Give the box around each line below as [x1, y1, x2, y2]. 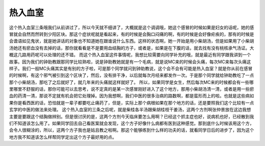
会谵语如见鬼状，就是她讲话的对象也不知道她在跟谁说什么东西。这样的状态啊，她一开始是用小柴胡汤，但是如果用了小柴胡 [9, 38, 254, 44]
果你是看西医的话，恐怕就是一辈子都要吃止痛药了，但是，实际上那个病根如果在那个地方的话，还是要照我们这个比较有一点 [9, 99, 254, 105]
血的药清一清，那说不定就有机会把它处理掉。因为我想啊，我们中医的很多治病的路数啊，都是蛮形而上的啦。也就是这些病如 [9, 93, 254, 99]
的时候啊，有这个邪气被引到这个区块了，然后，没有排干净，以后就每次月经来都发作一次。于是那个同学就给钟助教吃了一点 [9, 73, 254, 78]
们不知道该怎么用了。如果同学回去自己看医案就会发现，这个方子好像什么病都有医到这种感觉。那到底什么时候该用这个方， [9, 121, 254, 126]
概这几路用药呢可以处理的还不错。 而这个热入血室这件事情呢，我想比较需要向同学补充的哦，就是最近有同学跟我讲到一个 [9, 52, 251, 58]
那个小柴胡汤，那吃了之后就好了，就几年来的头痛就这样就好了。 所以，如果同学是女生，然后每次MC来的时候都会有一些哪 [9, 79, 254, 85]
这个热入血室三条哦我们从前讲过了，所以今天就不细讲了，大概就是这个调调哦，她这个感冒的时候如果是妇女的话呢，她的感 [9, 24, 254, 30]
